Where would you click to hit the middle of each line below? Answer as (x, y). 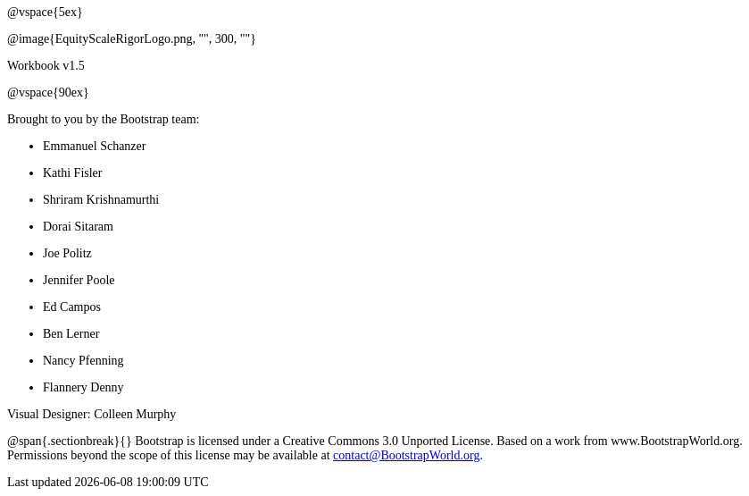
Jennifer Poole (79, 280)
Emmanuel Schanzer (95, 146)
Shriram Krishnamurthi (101, 200)
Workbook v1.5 (46, 66)
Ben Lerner (71, 334)
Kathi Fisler (73, 173)
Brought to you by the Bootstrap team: (104, 119)
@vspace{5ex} (45, 12)
